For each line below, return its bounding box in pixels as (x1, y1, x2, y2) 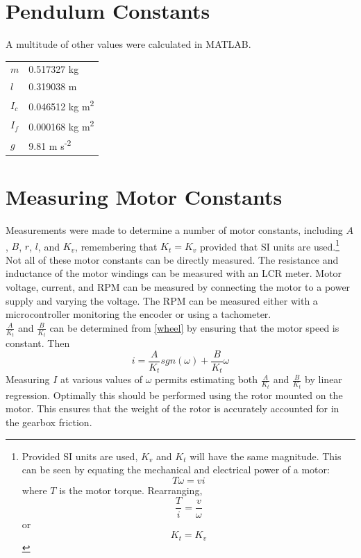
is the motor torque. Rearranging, (59, 482, 203, 497)
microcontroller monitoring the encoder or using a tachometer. (6, 307, 271, 321)
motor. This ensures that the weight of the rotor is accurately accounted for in (6, 401, 339, 416)
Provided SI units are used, (22, 448, 138, 463)
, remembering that (75, 239, 158, 253)
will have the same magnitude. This (190, 448, 342, 463)
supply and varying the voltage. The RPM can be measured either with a (6, 293, 318, 307)
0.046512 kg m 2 (28, 97, 94, 113)
